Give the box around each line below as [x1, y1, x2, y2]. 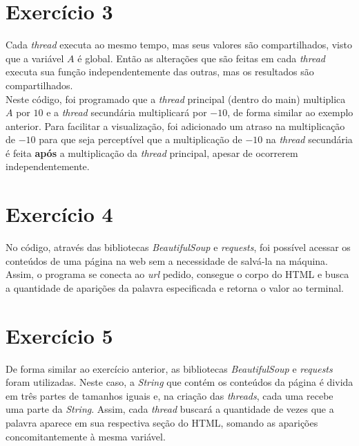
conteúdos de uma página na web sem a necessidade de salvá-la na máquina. [6, 253, 328, 268]
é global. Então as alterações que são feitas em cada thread [77, 50, 325, 65]
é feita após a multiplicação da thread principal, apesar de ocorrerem [6, 145, 298, 160]
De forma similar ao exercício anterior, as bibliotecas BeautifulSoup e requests [6, 361, 333, 375]
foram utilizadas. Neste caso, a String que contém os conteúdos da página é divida [6, 375, 353, 389]
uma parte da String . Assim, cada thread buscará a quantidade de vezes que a [6, 402, 334, 416]
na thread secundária [266, 132, 353, 147]
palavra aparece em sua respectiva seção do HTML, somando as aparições [6, 416, 318, 430]
